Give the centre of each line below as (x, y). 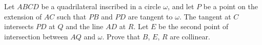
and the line (85, 26)
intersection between (36, 36)
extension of (23, 16)
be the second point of (194, 26)
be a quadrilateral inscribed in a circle (101, 6)
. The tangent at (205, 16)
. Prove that (121, 36)
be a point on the (230, 6)
